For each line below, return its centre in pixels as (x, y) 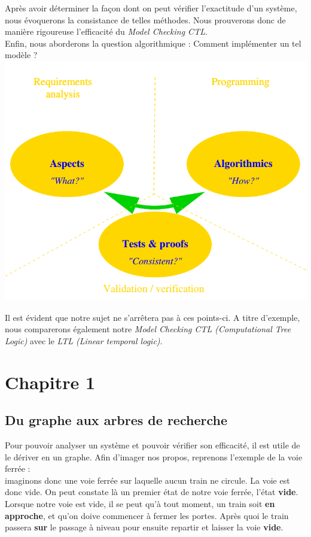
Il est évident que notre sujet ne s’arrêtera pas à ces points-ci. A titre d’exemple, (153, 317)
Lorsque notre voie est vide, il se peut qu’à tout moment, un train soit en (140, 503)
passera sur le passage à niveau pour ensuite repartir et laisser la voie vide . (144, 527)
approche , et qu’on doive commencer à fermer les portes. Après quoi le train (147, 515)
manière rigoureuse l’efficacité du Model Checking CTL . (106, 31)
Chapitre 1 (50, 382)
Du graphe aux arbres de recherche (116, 420)
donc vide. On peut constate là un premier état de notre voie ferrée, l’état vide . (152, 492)
